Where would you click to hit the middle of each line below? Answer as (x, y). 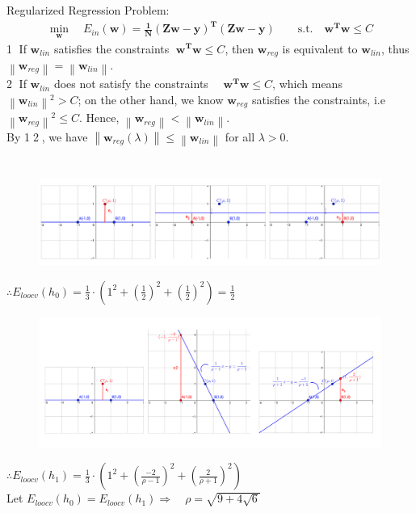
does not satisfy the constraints (131, 84)
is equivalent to (320, 48)
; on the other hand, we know (151, 99)
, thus (395, 48)
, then (240, 48)
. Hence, (99, 118)
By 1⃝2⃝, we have (47, 136)
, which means (307, 84)
